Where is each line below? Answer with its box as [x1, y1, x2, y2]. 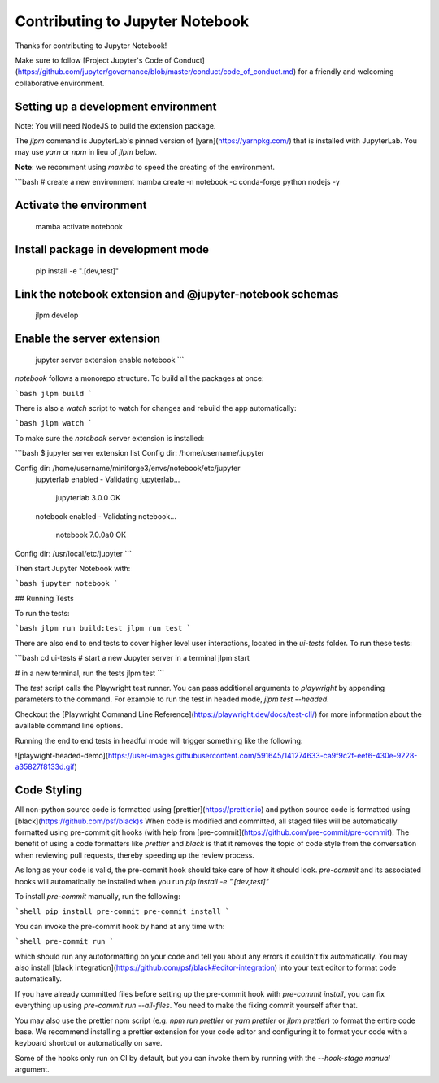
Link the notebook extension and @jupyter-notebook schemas [15, 287, 339, 301]
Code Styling [15, 784, 83, 797]
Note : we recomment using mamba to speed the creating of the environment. [15, 162, 276, 172]
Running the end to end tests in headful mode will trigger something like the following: [15, 736, 303, 745]
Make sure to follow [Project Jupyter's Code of [15, 55, 172, 65]
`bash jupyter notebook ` [15, 579, 119, 588]
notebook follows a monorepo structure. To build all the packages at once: [15, 373, 264, 383]
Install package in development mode [15, 242, 210, 256]
